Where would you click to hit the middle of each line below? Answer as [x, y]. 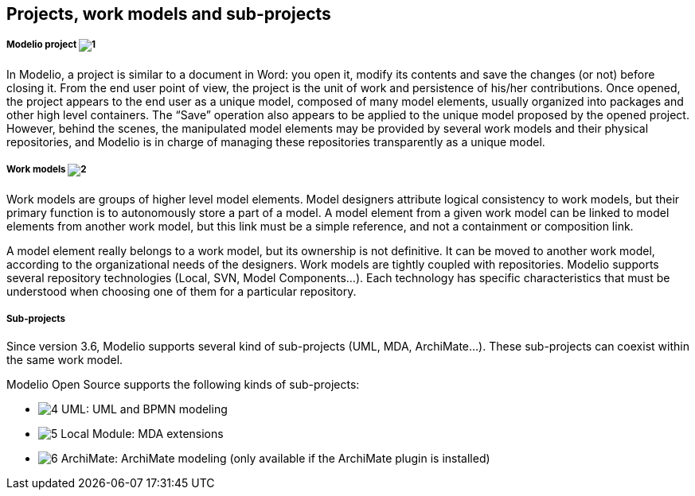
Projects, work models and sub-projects [169, 14]
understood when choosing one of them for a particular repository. [182, 291]
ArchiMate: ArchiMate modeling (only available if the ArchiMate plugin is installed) [275, 459]
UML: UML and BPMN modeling [144, 409]
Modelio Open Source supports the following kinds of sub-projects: [183, 385]
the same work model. [65, 360]
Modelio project [42, 45]
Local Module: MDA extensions [142, 434]
